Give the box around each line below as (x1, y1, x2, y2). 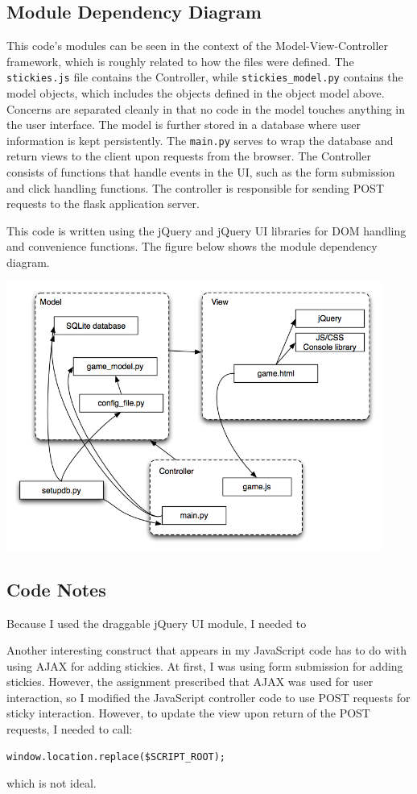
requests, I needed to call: (6, 721, 133, 738)
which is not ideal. (6, 775, 97, 792)
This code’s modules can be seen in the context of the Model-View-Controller (6, 37, 389, 54)
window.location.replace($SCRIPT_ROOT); (6, 750, 226, 763)
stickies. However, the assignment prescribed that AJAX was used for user (6, 673, 374, 690)
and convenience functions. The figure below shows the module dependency (6, 238, 378, 255)
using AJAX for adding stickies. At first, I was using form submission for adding (6, 657, 403, 674)
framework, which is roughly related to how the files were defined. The (6, 52, 354, 69)
